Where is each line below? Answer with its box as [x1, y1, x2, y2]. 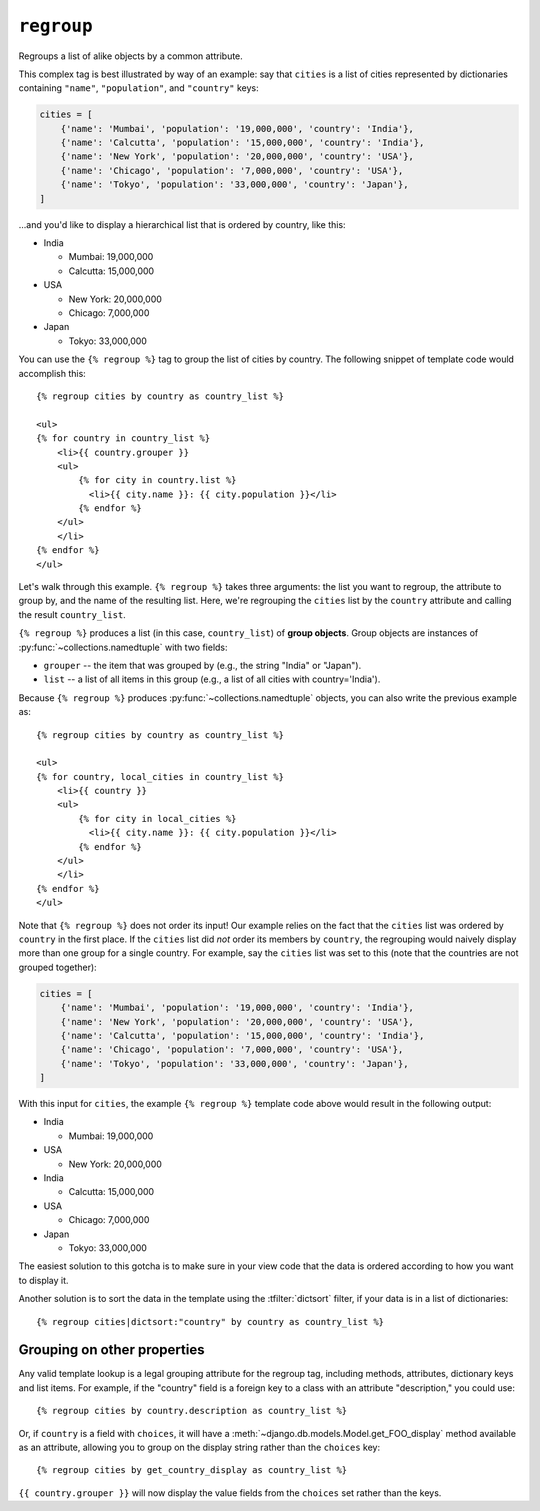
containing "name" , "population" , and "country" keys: [18, 82, 259, 94]
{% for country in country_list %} [36, 433, 211, 444]
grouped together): [18, 961, 97, 973]
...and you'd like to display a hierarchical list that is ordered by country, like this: [18, 218, 346, 230]
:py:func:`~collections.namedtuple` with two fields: [18, 641, 229, 653]
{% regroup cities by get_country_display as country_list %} [36, 1465, 348, 1476]
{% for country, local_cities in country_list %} [36, 771, 285, 782]
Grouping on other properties [18, 1341, 205, 1359]
